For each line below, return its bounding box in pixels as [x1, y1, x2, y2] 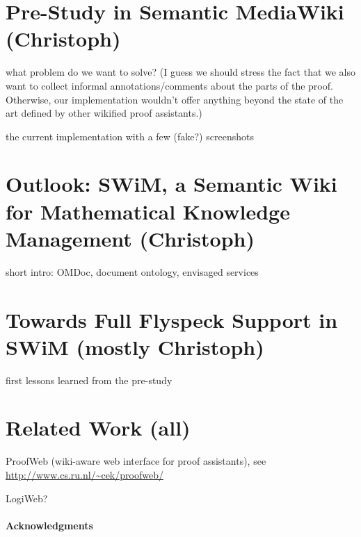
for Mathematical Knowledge [6, 197, 290, 225]
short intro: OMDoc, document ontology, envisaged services [6, 264, 259, 279]
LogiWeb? [6, 490, 48, 505]
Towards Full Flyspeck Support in [6, 305, 338, 333]
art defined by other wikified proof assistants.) [6, 106, 202, 120]
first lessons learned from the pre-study [6, 372, 173, 387]
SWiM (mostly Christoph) [6, 332, 264, 361]
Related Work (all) [6, 413, 191, 442]
